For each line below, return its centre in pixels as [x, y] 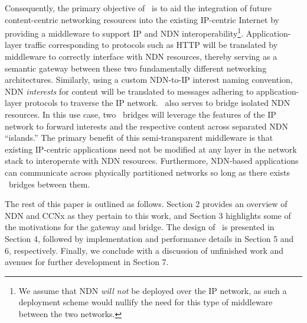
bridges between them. [49, 184]
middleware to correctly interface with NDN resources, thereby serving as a [141, 56]
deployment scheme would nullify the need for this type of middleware [146, 302]
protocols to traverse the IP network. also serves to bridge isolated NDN [157, 103]
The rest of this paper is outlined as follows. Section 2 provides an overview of [146, 204]
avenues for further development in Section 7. [87, 262]
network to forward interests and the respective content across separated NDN [146, 126]
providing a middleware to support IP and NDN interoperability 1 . [124, 32]
